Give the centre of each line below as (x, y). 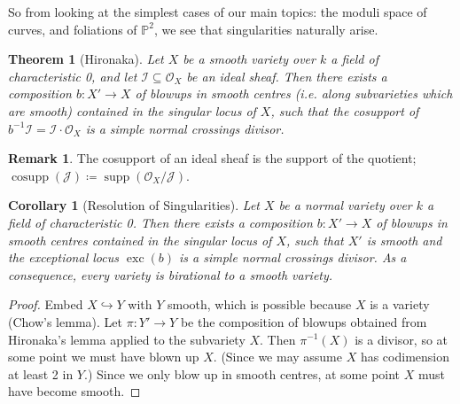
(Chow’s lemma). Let (65, 321)
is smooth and (404, 240)
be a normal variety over (345, 205)
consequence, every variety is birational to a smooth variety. (171, 274)
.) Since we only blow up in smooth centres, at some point (242, 373)
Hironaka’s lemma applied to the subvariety (127, 339)
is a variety (400, 304)
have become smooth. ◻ (74, 391)
